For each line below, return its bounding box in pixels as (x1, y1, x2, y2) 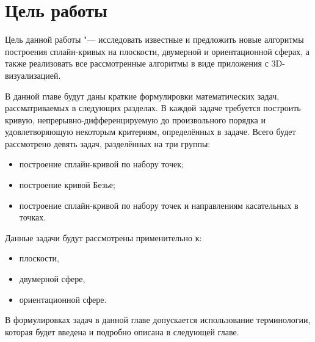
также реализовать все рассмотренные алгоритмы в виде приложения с (5, 57, 269, 70)
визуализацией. (5, 68, 61, 81)
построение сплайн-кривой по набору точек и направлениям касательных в (19, 198, 299, 211)
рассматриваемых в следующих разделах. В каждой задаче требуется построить (5, 101, 301, 114)
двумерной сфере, (19, 272, 85, 285)
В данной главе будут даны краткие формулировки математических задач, (5, 89, 280, 102)
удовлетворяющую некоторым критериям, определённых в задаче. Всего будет (5, 125, 296, 138)
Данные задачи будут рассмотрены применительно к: (5, 231, 202, 244)
